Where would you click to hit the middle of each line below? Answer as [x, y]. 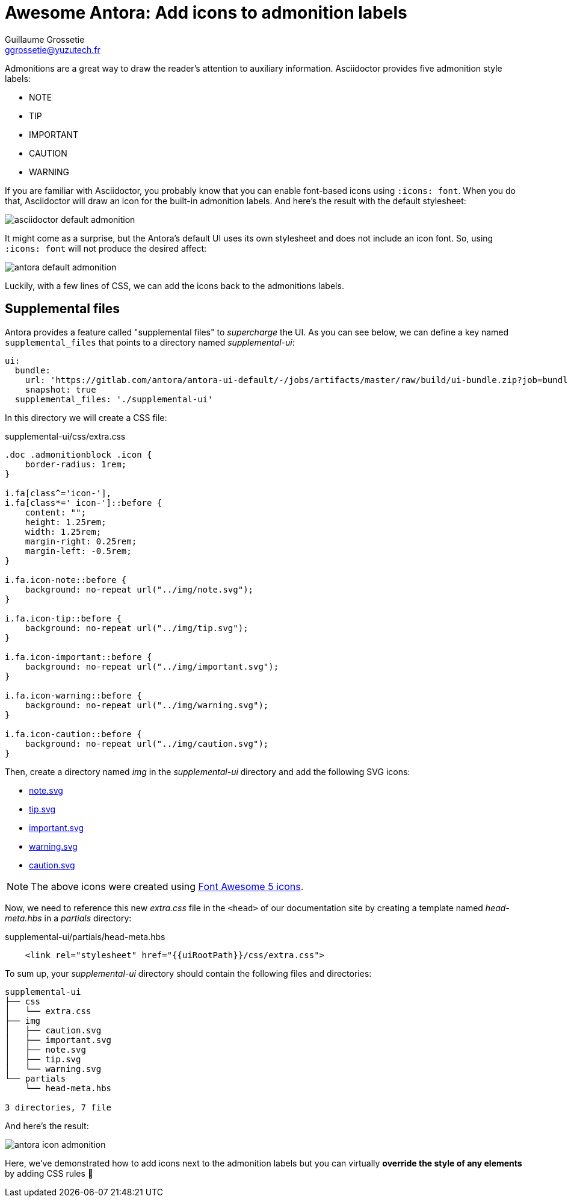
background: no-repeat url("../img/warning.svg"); [147, 705]
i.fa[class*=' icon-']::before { [84, 503]
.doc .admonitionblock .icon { [79, 454]
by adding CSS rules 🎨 [49, 1173]
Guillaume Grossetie [45, 39]
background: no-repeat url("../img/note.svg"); [139, 589]
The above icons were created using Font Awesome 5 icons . [167, 886]
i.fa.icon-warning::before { [73, 695]
